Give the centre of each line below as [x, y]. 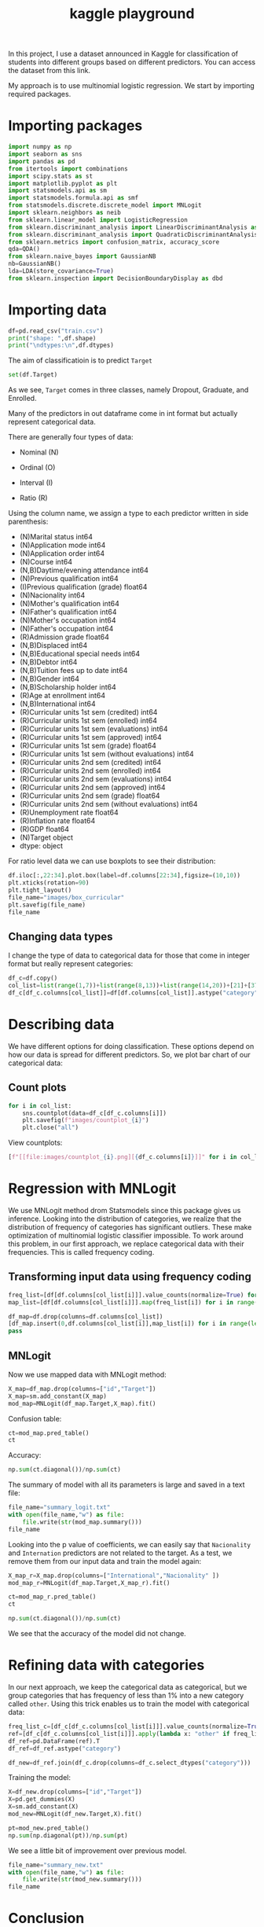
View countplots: [35, 1143]
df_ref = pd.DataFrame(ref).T [54, 1741]
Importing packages [75, 126]
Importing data [58, 309]
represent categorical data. [52, 422]
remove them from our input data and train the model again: [105, 1561]
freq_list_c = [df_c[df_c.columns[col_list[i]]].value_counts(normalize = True [135, 1727]
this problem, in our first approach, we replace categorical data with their [126, 1244]
